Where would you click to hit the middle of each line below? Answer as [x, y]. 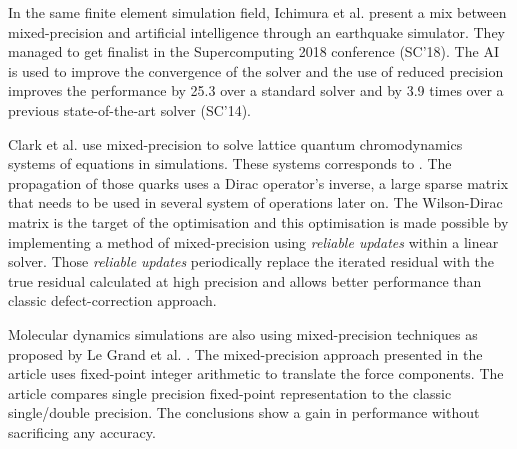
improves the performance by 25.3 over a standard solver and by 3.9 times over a [256, 90]
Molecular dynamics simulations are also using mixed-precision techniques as [243, 333]
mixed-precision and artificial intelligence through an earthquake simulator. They [256, 31]
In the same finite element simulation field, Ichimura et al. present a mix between [257, 12]
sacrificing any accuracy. [82, 431]
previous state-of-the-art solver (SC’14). [130, 109]
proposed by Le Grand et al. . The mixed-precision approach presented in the [245, 353]
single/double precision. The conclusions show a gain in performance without [244, 412]
